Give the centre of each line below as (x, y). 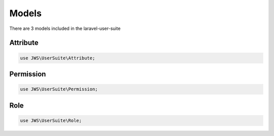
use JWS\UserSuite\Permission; (59, 89)
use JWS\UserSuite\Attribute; (58, 58)
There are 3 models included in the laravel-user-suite (65, 28)
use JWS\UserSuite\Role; (51, 120)
